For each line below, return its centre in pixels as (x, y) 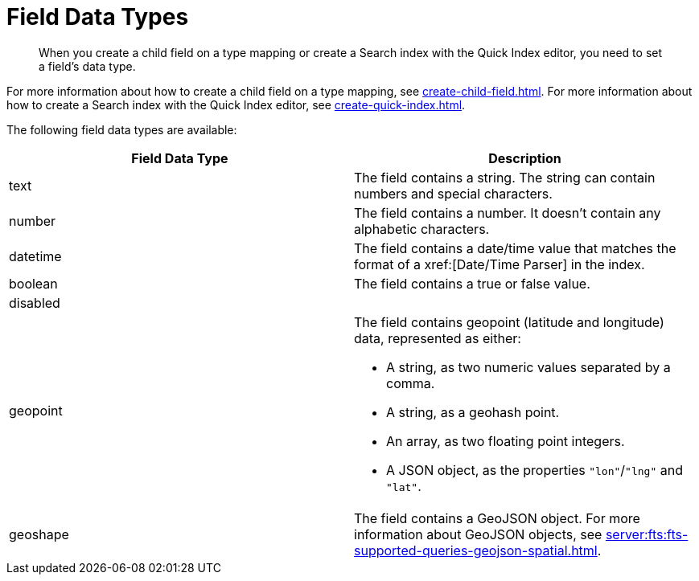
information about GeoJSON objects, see (478, 534)
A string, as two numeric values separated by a (528, 367)
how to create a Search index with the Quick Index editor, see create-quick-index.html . (236, 104)
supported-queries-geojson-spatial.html (476, 550)
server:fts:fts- (647, 534)
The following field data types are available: (122, 129)
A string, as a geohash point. (473, 412)
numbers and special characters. (453, 193)
